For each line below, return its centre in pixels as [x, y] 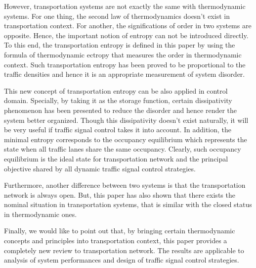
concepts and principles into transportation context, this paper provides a [116, 241]
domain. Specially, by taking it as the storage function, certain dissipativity [118, 100]
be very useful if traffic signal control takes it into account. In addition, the [118, 130]
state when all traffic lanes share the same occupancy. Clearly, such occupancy [123, 149]
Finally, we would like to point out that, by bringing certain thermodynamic [120, 231]
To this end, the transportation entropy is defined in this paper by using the [120, 45]
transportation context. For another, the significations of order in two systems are [128, 26]
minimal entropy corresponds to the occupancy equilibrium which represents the [126, 139]
